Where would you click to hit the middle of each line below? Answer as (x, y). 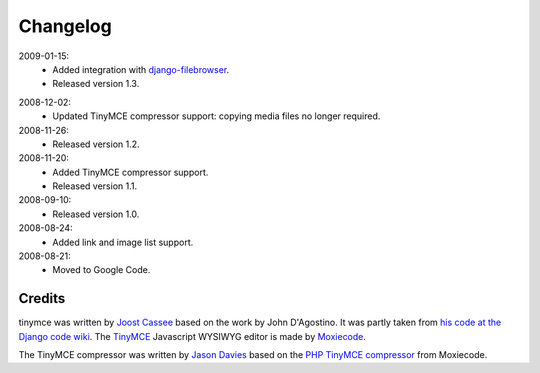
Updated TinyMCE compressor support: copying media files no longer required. (216, 116)
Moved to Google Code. (101, 270)
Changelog (65, 26)
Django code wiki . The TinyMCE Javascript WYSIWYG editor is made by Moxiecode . (192, 336)
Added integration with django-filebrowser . (141, 69)
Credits (42, 298)
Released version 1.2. (96, 144)
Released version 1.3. (96, 84)
